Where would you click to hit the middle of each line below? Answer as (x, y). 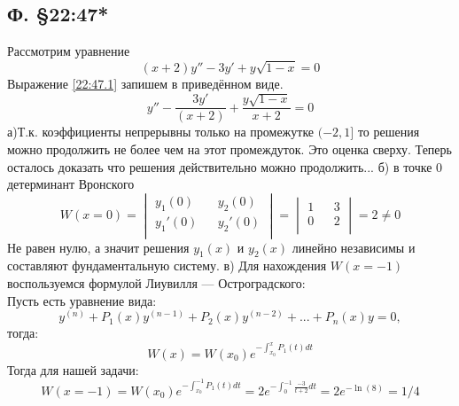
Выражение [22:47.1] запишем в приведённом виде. (145, 83)
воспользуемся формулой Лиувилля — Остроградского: (156, 283)
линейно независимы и (354, 247)
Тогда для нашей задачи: (73, 369)
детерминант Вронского (71, 184)
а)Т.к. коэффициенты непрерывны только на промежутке (161, 132)
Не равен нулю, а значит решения (98, 247)
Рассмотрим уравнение (69, 51)
